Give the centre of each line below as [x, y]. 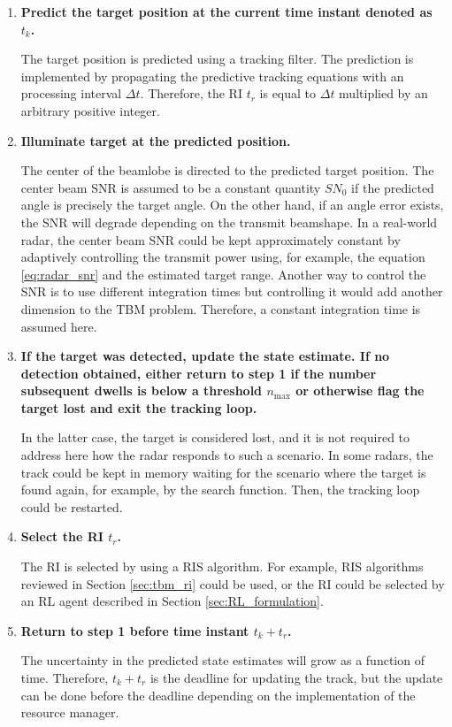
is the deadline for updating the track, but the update [296, 677]
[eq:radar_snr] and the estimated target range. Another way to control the [223, 274]
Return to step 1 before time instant [135, 630]
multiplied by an [383, 93]
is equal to [288, 93]
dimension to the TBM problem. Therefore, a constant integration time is [221, 308]
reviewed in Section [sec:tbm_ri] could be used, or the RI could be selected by [233, 583]
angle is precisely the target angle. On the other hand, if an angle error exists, [232, 205]
